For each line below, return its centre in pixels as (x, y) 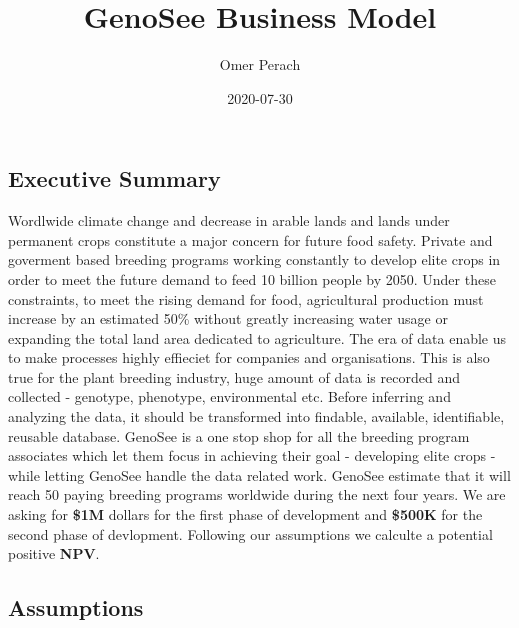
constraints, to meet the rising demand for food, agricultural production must (246, 298)
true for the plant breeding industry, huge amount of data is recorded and (234, 376)
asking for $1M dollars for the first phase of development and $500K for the (245, 514)
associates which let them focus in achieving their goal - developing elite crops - (252, 455)
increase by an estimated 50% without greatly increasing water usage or (228, 318)
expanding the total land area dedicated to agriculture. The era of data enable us (257, 337)
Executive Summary (114, 178)
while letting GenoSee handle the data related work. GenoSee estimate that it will (259, 474)
